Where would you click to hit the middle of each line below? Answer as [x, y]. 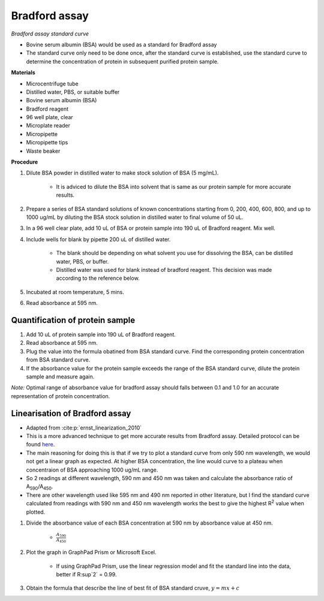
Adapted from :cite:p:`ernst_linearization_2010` [84, 428]
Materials [23, 73]
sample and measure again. [60, 377]
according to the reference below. [98, 278]
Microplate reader [48, 126]
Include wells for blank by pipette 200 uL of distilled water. [98, 239]
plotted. [36, 512]
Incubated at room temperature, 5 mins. [75, 292]
